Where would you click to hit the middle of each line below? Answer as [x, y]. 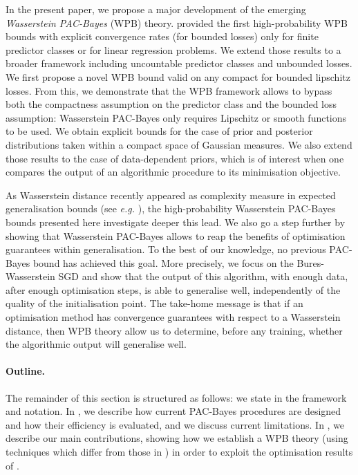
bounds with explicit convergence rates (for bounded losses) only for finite [162, 36]
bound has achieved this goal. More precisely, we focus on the [163, 262]
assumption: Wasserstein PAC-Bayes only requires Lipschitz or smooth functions [176, 117]
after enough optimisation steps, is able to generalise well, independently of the [173, 289]
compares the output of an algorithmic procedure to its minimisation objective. [173, 172]
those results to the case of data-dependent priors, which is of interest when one [175, 158]
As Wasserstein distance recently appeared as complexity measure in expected [171, 195]
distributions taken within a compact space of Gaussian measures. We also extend [179, 144]
